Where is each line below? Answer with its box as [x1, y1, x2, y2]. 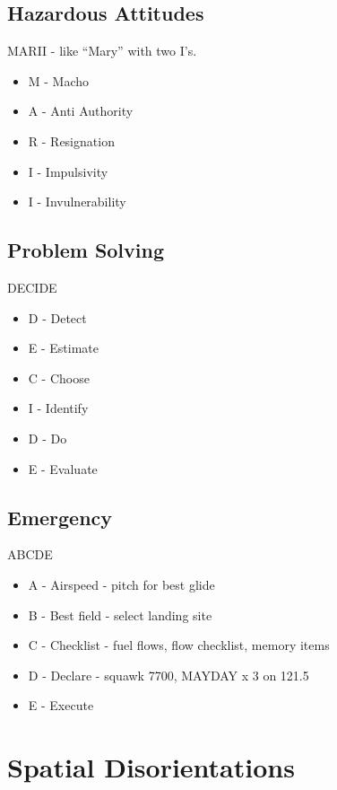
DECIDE [7, 277, 57, 296]
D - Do [28, 428, 67, 447]
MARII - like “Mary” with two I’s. [7, 41, 197, 60]
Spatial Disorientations [7, 749, 295, 786]
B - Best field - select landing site [28, 605, 212, 624]
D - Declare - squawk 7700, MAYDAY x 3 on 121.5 [28, 665, 309, 684]
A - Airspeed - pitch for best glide [28, 575, 215, 593]
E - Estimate [28, 338, 99, 357]
